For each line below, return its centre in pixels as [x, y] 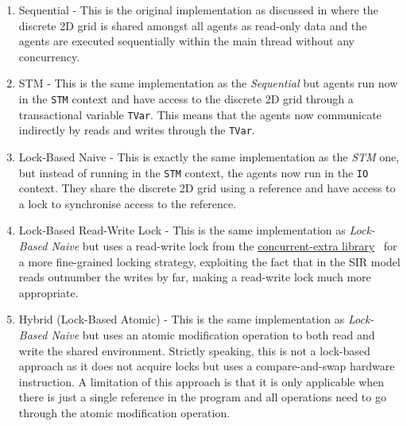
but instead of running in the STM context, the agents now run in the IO [194, 172]
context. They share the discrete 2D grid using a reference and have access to [207, 188]
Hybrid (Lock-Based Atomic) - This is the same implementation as [182, 319]
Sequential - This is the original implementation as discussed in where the [198, 10]
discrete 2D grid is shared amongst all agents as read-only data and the [193, 25]
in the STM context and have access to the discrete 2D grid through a [186, 98]
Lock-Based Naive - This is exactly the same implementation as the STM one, [209, 156]
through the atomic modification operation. [124, 412]
